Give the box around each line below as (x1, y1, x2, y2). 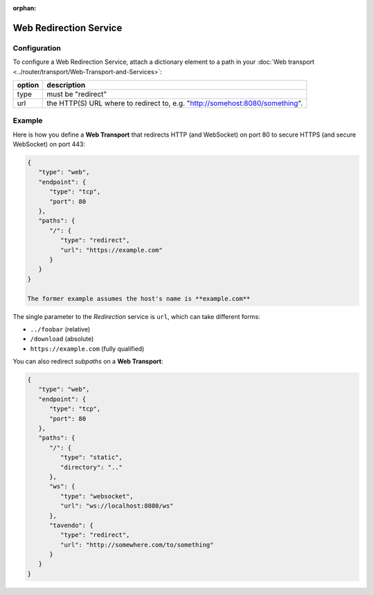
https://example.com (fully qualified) (30, 344, 145, 353)
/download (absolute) (30, 335, 94, 343)
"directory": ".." (60, 463, 123, 471)
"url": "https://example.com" (60, 246, 163, 254)
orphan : (12, 4, 37, 12)
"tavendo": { (49, 521, 93, 529)
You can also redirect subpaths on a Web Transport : (12, 357, 163, 365)
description (46, 80, 86, 89)
